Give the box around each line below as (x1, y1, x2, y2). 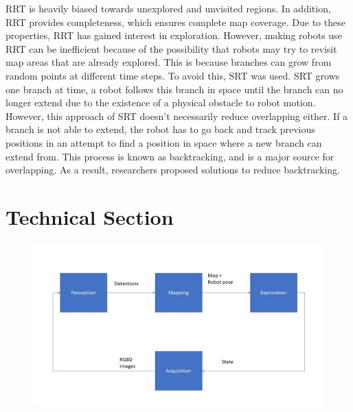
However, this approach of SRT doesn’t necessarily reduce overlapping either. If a (5, 108, 348, 123)
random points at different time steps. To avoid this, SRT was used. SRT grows (5, 68, 340, 82)
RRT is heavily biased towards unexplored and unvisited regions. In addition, (5, 1, 331, 15)
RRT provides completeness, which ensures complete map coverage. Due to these (5, 14, 345, 29)
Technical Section (5, 202, 174, 230)
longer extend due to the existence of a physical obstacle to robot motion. (5, 95, 316, 110)
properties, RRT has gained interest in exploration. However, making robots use (5, 28, 342, 43)
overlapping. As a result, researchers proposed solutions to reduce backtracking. (5, 162, 340, 177)
